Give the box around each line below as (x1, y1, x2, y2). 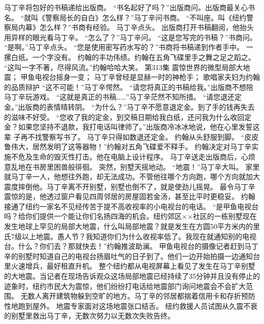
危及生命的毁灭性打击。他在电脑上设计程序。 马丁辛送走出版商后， (18, 151, 241, 161)
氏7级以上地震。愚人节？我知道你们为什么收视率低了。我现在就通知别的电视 (4, 231, 256, 241)
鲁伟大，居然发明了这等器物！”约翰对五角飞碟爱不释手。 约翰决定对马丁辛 (4, 141, 252, 152)
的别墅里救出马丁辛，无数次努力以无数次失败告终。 (4, 310, 175, 321)
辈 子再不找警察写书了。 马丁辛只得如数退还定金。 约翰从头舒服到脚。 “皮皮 (4, 131, 259, 142)
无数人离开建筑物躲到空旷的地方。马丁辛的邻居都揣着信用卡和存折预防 (20, 290, 255, 301)
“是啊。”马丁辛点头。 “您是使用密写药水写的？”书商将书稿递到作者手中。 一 (4, 42, 253, 52)
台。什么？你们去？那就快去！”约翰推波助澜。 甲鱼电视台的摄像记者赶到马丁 (4, 241, 259, 251)
